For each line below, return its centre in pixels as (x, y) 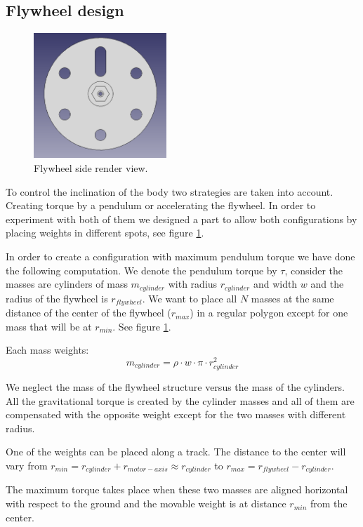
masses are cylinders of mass (67, 284)
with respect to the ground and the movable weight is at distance (146, 503)
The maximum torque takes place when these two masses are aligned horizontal (177, 489)
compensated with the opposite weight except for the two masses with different (176, 414)
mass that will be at (49, 326)
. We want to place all (190, 298)
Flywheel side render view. (91, 167)
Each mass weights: (47, 350)
